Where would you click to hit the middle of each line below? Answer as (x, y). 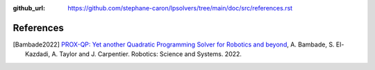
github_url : (29, 8)
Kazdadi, (38, 54)
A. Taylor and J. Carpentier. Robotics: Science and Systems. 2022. (147, 54)
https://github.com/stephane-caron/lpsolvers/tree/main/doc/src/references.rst (180, 8)
